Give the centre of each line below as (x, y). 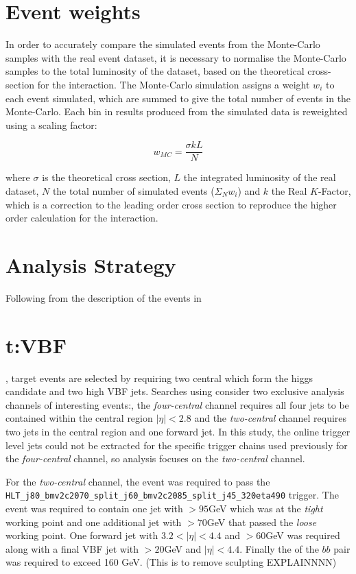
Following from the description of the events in (104, 297)
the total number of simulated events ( (133, 190)
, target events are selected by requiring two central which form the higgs (159, 378)
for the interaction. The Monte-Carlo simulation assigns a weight (174, 84)
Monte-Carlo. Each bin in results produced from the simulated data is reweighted (177, 111)
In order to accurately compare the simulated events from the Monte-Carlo (163, 44)
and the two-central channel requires (271, 418)
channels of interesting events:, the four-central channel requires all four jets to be (177, 404)
